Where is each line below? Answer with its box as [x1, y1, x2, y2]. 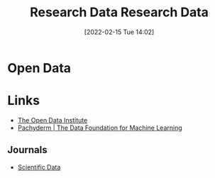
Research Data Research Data [29, 4, 209, 21]
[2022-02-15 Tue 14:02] [84, 28, 155, 36]
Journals [7, 144, 48, 156]
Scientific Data [17, 162, 61, 171]
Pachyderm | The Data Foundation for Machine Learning [17, 123, 182, 132]
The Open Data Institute [17, 116, 88, 124]
